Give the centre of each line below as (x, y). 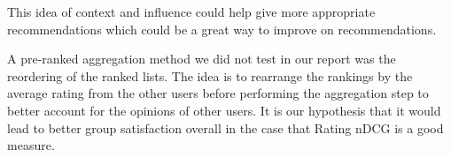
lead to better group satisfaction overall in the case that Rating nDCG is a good (225, 127)
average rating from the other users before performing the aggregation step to (218, 93)
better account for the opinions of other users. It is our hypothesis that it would (224, 110)
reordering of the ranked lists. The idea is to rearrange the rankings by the (210, 75)
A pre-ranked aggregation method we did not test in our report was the (202, 59)
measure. (31, 145)
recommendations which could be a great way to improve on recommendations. (222, 29)
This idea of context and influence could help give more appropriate (191, 11)
